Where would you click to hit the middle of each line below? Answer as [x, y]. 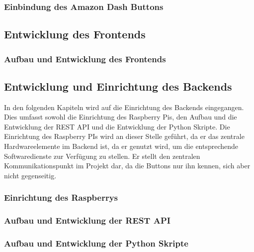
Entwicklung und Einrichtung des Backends [118, 86]
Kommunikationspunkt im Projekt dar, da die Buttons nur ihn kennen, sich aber [127, 166]
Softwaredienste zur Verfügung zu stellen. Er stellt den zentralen [102, 156]
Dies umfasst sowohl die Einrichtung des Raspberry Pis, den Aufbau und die [121, 117]
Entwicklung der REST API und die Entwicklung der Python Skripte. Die [117, 126]
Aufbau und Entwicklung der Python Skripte [96, 243]
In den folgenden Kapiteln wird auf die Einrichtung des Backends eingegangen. [124, 107]
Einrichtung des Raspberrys [61, 197]
